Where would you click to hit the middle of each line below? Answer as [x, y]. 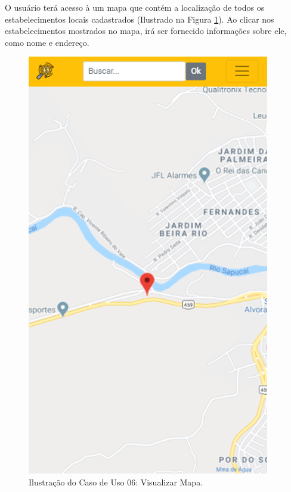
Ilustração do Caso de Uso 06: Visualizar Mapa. [116, 482]
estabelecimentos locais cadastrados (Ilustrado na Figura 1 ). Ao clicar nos [140, 19]
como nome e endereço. [47, 42]
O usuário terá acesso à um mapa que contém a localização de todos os [135, 7]
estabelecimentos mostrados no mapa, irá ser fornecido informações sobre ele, [146, 31]
